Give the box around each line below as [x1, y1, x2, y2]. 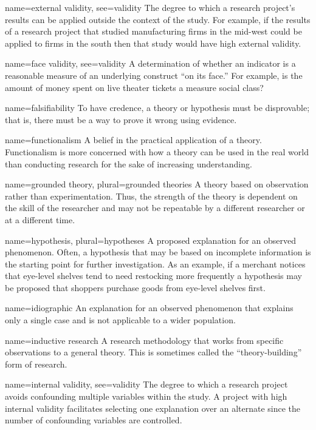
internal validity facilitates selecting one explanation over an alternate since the [5, 401, 301, 414]
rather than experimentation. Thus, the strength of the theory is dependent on [5, 189, 298, 202]
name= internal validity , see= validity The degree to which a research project [5, 378, 288, 391]
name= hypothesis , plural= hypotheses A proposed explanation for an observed [5, 233, 297, 246]
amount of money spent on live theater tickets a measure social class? [5, 81, 264, 93]
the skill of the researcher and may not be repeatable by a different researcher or [5, 201, 305, 214]
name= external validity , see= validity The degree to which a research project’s [5, 1, 295, 13]
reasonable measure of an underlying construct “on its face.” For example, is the [5, 69, 303, 81]
